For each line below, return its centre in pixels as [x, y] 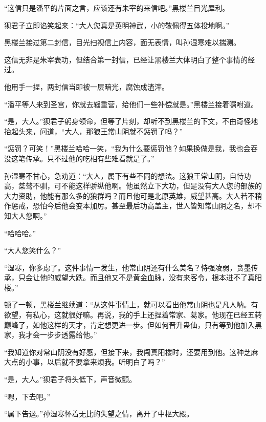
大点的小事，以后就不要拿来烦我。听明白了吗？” [85, 362]
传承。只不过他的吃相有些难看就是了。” [90, 158]
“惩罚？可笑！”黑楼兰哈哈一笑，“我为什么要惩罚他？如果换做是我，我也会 [127, 148]
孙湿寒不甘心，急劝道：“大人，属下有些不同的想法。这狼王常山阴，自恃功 [128, 175]
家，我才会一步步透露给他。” [51, 335]
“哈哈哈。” [20, 233]
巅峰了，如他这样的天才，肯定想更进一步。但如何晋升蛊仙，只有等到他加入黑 [133, 324]
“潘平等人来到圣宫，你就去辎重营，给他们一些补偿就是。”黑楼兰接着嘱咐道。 [131, 104]
